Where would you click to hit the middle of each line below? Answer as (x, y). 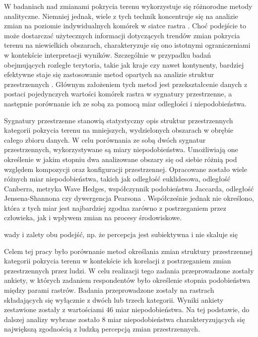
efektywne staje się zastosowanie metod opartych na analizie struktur (109, 74)
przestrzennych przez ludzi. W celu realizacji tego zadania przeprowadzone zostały (129, 270)
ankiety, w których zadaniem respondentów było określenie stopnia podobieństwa (127, 280)
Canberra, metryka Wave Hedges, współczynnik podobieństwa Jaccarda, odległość (129, 188)
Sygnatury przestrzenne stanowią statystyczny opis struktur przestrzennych (119, 120)
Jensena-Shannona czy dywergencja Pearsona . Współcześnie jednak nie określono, (129, 198)
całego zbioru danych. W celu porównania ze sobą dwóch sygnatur (105, 139)
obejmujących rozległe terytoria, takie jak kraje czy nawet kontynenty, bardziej (124, 64)
